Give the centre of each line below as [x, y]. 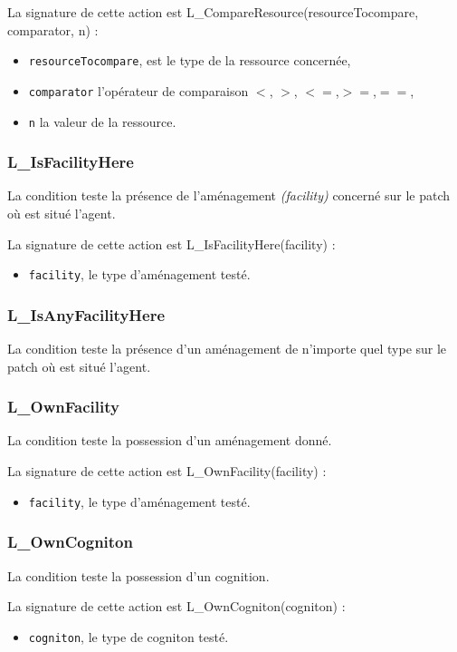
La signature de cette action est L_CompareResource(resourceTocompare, [213, 12]
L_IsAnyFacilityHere [86, 314]
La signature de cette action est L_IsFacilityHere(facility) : [171, 243]
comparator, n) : [53, 29]
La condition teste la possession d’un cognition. [138, 575]
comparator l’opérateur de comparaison [138, 90]
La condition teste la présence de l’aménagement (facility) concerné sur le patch [229, 195]
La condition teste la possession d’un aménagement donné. [170, 440]
